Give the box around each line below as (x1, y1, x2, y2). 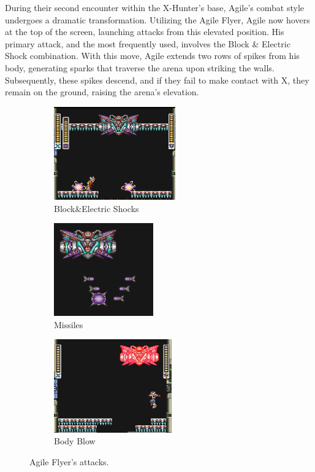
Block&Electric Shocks (54, 202, 139, 214)
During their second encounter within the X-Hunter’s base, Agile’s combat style (5, 1, 304, 14)
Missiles (54, 318, 83, 331)
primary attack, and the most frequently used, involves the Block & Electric (5, 37, 290, 50)
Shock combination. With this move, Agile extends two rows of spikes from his (5, 49, 300, 62)
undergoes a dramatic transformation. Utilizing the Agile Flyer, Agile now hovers (5, 13, 310, 26)
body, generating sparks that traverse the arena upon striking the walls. (5, 61, 275, 74)
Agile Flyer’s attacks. (29, 455, 109, 468)
